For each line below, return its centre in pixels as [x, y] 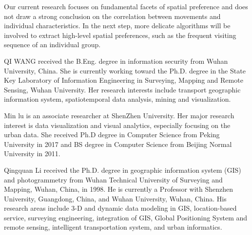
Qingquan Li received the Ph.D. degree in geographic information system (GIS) [123, 170]
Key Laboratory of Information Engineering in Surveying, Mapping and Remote [124, 80]
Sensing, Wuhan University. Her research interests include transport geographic [122, 89]
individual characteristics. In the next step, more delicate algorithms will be [117, 26]
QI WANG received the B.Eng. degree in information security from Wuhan [116, 61]
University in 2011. [32, 154]
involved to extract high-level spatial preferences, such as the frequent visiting [120, 35]
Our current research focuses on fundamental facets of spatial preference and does [126, 6]
